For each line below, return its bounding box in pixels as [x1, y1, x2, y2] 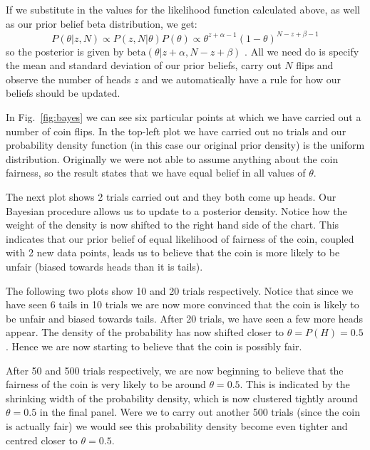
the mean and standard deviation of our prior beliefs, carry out [6, 58, 282, 73]
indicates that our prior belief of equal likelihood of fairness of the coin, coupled [6, 231, 354, 246]
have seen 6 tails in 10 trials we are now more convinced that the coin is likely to [6, 297, 359, 312]
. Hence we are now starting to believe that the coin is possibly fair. [6, 338, 302, 353]
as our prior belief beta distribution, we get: [6, 16, 197, 31]
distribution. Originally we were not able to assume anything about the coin [6, 151, 339, 166]
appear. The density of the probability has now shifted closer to [6, 325, 284, 340]
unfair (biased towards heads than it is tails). [6, 259, 203, 273]
